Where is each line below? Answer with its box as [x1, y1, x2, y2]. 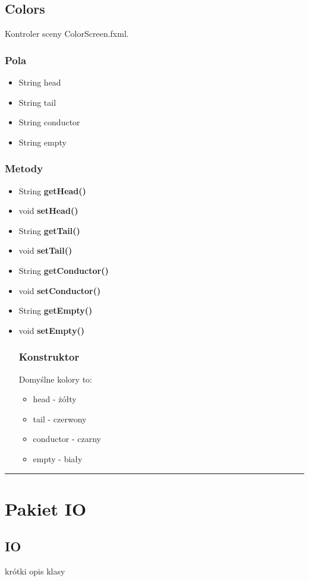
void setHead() [18, 204, 78, 217]
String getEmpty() [18, 304, 93, 317]
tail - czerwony [33, 412, 87, 425]
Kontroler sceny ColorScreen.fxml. [5, 27, 129, 40]
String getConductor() [18, 264, 109, 276]
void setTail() [18, 244, 72, 257]
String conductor [18, 116, 80, 128]
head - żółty [33, 393, 77, 405]
